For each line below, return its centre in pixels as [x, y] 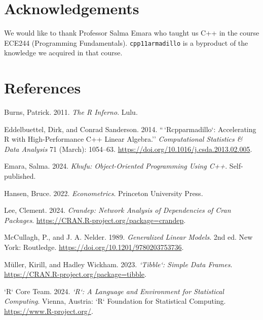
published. [20, 176]
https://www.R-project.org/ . [49, 311]
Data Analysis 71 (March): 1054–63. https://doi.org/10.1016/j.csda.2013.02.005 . [128, 149]
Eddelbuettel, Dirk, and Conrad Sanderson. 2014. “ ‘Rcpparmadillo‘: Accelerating [130, 129]
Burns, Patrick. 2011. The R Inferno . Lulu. [71, 112]
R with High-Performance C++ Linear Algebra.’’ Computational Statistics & [123, 139]
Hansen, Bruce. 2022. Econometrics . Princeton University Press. [104, 193]
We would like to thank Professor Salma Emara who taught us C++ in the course [132, 33]
